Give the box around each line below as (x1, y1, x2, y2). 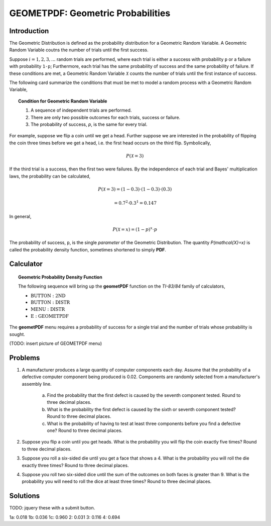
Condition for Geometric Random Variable (18, 98, 107, 104)
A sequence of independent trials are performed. (31, 107, 132, 113)
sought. (9, 331, 25, 337)
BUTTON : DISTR (31, 300, 70, 305)
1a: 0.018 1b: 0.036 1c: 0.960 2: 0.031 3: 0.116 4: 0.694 (9, 514, 120, 520)
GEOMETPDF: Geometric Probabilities (9, 8, 171, 19)
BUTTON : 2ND (31, 293, 66, 299)
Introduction (9, 27, 49, 35)
